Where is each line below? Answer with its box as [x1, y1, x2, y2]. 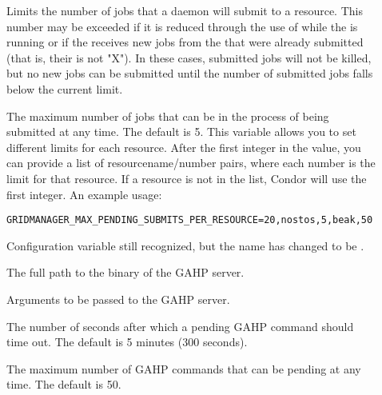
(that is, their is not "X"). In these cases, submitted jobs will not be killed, [6, 49, 372, 66]
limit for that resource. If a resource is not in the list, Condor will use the [6, 170, 367, 186]
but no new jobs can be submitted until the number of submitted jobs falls [6, 65, 373, 82]
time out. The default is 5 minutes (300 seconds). [6, 333, 248, 350]
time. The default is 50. [6, 376, 121, 393]
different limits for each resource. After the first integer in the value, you [6, 138, 361, 155]
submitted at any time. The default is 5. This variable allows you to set [6, 123, 356, 140]
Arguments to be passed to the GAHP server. [6, 290, 230, 307]
